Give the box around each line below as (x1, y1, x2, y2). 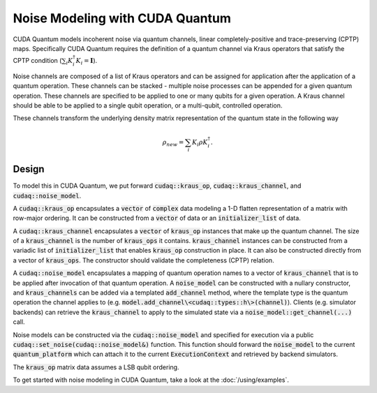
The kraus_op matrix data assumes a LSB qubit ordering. (13, 363, 179, 371)
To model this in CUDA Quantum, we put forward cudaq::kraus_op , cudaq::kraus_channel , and (13, 181, 302, 190)
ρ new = (162, 138, 184, 148)
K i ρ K (192, 138, 208, 148)
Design (13, 163, 45, 175)
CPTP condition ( (13, 57, 62, 65)
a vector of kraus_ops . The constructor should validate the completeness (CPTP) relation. (13, 255, 275, 265)
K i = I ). (75, 57, 98, 66)
